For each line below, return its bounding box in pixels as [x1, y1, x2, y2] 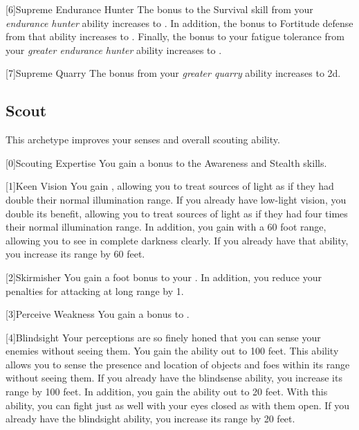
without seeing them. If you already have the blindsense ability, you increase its [6, 370, 342, 385]
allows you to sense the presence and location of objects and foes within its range [6, 357, 350, 371]
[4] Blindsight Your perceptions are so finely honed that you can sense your [6, 330, 321, 344]
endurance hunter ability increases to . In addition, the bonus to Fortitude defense [6, 15, 353, 30]
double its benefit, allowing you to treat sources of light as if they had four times [6, 206, 348, 220]
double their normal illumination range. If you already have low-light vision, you [6, 192, 347, 206]
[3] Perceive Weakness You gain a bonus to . [6, 307, 190, 321]
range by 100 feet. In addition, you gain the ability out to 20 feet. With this [6, 384, 328, 399]
